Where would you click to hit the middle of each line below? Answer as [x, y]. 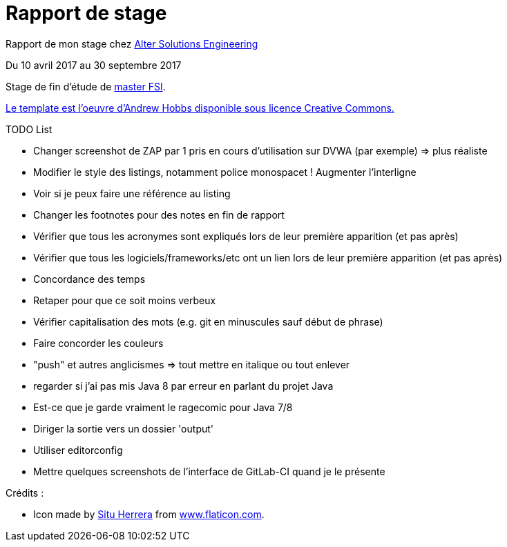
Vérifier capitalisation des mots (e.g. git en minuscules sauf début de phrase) [208, 321]
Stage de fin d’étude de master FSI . [86, 86]
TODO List [29, 129]
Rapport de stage [86, 13]
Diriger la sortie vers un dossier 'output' [124, 428]
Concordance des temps [89, 279]
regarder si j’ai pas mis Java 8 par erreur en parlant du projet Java [183, 386]
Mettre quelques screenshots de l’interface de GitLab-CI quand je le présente [209, 471]
